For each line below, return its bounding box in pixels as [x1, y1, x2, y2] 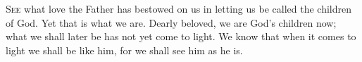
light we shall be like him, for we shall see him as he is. [6, 42, 243, 57]
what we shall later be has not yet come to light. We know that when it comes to [6, 29, 356, 44]
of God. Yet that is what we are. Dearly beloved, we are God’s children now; [6, 15, 337, 30]
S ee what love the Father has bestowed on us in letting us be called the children [6, 1, 351, 15]
